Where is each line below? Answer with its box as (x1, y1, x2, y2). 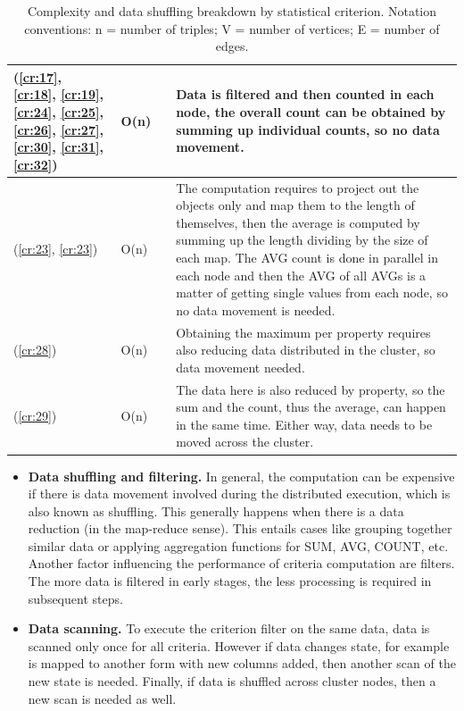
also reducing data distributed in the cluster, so (176, 340, 435, 359)
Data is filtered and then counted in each (176, 85, 435, 104)
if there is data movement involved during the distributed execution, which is (28, 484, 451, 503)
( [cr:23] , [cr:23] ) (13, 239, 98, 258)
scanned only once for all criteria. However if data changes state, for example (28, 636, 450, 655)
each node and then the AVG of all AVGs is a (176, 265, 427, 284)
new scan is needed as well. (28, 689, 177, 707)
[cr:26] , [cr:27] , (13, 120, 104, 138)
